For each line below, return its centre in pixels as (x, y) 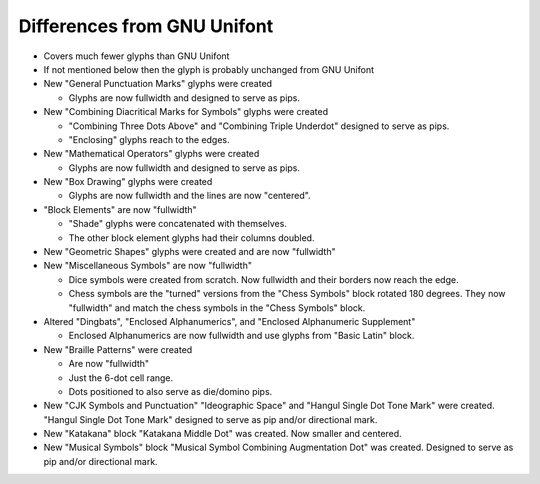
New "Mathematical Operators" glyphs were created (151, 154)
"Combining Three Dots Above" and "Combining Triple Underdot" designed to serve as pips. (259, 126)
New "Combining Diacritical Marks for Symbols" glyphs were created (186, 112)
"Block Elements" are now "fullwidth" (120, 209)
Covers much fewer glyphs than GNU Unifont (136, 56)
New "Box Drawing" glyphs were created (128, 182)
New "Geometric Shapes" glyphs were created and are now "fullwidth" (189, 252)
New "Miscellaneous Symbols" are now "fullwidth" (147, 266)
